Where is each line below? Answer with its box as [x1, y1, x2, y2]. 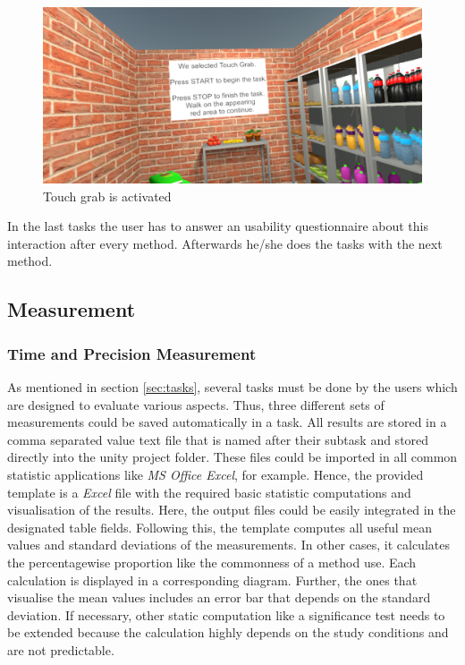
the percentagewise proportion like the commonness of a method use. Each [7, 553, 417, 571]
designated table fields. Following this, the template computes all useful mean [7, 517, 433, 536]
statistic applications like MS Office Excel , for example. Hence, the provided [7, 465, 424, 484]
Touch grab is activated [43, 186, 172, 205]
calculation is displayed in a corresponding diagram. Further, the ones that [7, 570, 418, 589]
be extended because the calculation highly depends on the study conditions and [7, 623, 449, 642]
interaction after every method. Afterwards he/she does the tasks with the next [7, 234, 443, 252]
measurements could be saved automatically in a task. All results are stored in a [7, 413, 447, 431]
